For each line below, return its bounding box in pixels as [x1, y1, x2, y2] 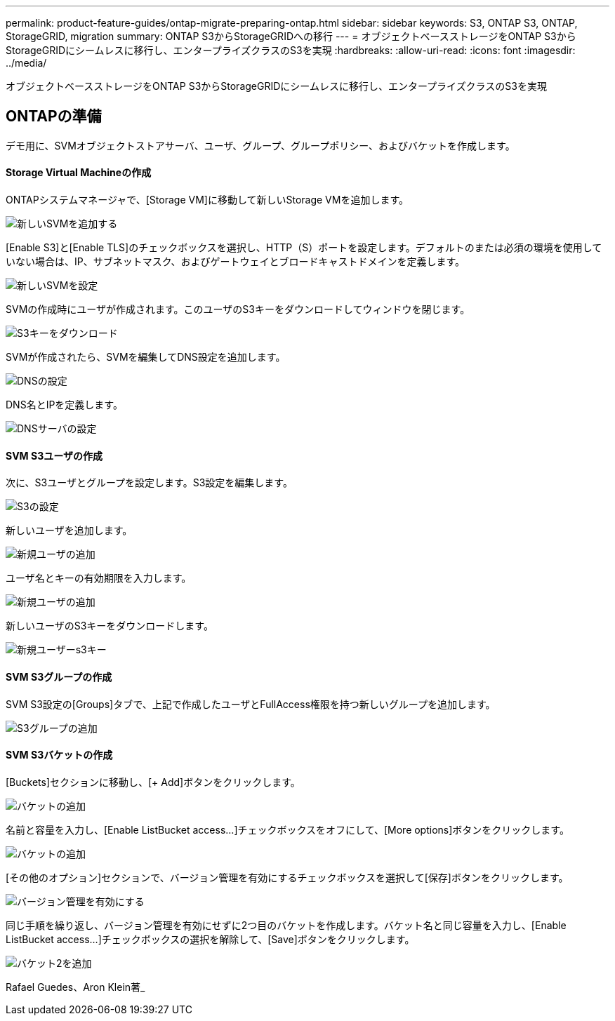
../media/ [6, 57, 47, 69]
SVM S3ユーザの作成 [6, 449, 102, 462]
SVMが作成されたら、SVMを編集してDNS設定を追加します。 [6, 351, 286, 363]
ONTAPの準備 [6, 107, 102, 126]
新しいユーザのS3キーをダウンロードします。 [6, 620, 213, 632]
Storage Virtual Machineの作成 [6, 166, 152, 179]
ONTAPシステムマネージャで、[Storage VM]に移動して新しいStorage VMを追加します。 [6, 194, 409, 206]
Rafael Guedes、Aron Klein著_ [6, 980, 145, 993]
